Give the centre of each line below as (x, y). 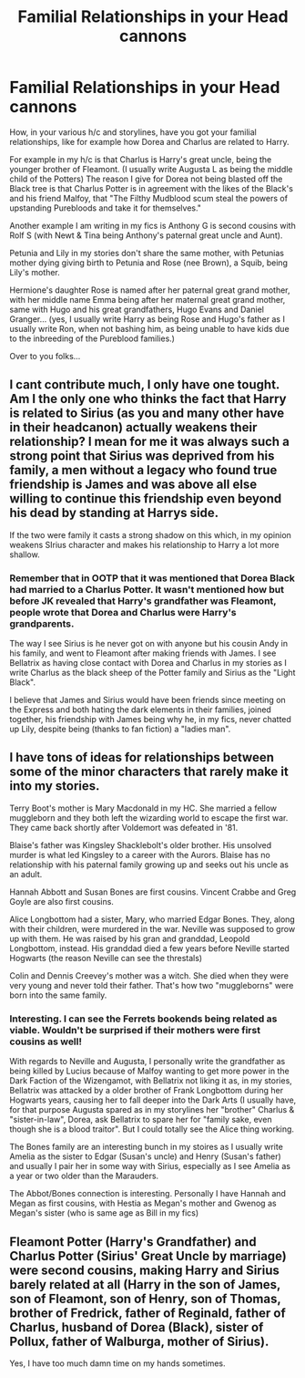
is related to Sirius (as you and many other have (147, 414)
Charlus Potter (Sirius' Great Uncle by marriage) (148, 1256)
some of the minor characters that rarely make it (149, 772)
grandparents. (42, 624)
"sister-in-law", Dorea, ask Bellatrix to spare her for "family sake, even (141, 1120)
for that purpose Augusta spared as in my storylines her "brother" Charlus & (152, 1110)
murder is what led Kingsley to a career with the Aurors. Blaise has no (140, 855)
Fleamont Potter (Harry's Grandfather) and (133, 1242)
